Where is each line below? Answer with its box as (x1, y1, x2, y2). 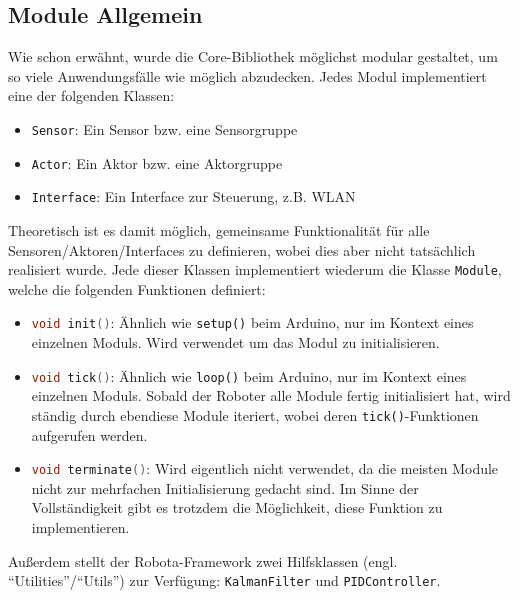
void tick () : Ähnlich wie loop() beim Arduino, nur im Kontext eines (31, 365, 467, 386)
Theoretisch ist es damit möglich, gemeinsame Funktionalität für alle (8, 219, 430, 240)
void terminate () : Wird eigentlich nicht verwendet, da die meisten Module (31, 458, 499, 479)
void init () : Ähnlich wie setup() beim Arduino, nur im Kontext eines (31, 312, 474, 333)
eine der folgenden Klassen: (8, 85, 175, 106)
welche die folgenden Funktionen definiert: (8, 278, 266, 299)
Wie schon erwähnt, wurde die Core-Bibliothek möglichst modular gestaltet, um (8, 46, 498, 67)
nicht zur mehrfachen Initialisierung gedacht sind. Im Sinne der (31, 477, 419, 498)
